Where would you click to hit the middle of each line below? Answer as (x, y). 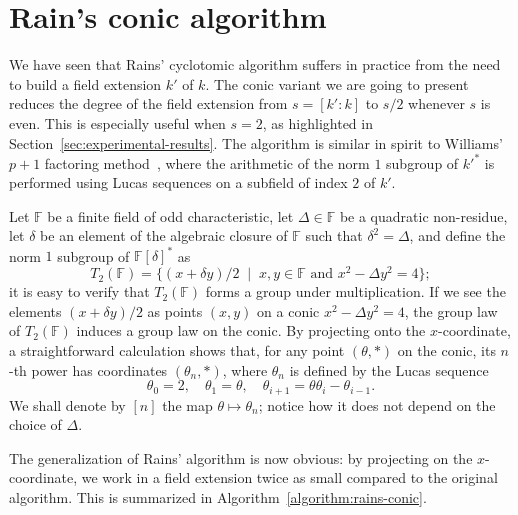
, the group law (451, 310)
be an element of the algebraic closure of (164, 235)
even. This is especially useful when (117, 122)
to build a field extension (85, 83)
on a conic (288, 310)
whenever (436, 103)
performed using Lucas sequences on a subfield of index (178, 182)
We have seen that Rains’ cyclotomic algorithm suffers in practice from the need (255, 64)
